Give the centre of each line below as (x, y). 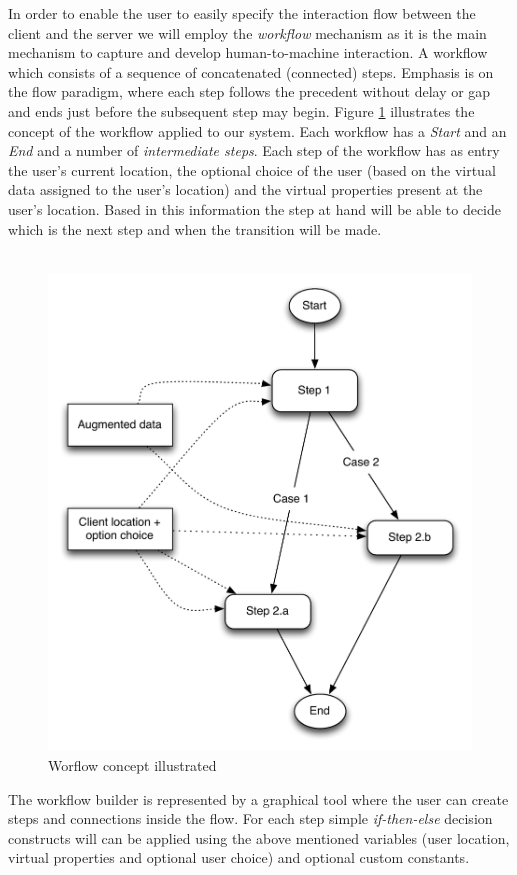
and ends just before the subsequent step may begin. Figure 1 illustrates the (241, 110)
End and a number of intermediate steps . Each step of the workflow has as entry (254, 150)
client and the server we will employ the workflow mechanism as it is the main (247, 32)
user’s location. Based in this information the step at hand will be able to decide (254, 208)
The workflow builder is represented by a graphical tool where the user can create (258, 798)
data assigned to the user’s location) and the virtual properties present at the (245, 189)
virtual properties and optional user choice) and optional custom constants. (239, 857)
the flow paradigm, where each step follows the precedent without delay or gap (249, 91)
